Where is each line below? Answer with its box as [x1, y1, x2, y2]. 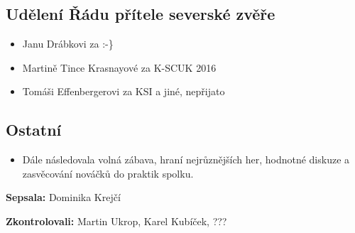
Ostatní [6, 119, 62, 141]
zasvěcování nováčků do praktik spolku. [22, 166, 194, 180]
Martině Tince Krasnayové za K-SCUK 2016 [22, 60, 217, 75]
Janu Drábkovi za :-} [22, 36, 114, 51]
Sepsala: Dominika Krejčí [6, 190, 121, 205]
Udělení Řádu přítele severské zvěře [6, 3, 275, 25]
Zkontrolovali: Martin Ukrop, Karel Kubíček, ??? [6, 213, 227, 228]
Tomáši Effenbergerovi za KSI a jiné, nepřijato [22, 84, 225, 99]
